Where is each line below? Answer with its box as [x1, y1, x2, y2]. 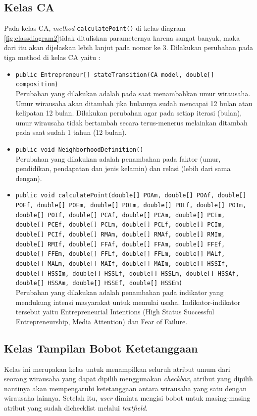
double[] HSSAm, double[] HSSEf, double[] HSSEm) [15, 280, 183, 287]
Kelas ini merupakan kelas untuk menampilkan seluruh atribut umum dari [4, 363, 230, 374]
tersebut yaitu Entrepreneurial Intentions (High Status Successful [15, 306, 214, 317]
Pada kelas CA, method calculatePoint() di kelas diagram [4, 23, 186, 33]
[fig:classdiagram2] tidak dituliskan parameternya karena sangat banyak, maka [4, 32, 240, 43]
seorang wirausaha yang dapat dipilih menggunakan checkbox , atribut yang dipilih [4, 373, 253, 384]
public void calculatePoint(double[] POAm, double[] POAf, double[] [15, 192, 247, 199]
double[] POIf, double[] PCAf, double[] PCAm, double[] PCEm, [15, 211, 225, 219]
